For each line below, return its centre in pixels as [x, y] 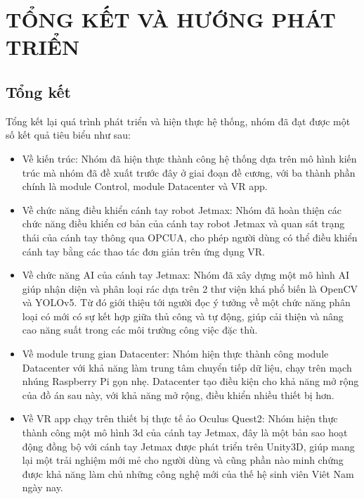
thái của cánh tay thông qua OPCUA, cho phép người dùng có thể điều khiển [190, 237]
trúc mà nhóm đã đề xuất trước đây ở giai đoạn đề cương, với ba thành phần [189, 172]
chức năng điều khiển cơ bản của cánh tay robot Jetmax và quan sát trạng [183, 223]
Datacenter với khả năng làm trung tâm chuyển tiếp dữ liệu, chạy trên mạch [187, 367]
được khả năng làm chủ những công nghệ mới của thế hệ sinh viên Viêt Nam [188, 473]
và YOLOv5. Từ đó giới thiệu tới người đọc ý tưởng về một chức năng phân [186, 302]
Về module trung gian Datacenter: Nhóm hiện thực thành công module [175, 354]
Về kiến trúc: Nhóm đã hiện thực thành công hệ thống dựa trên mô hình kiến [189, 158]
